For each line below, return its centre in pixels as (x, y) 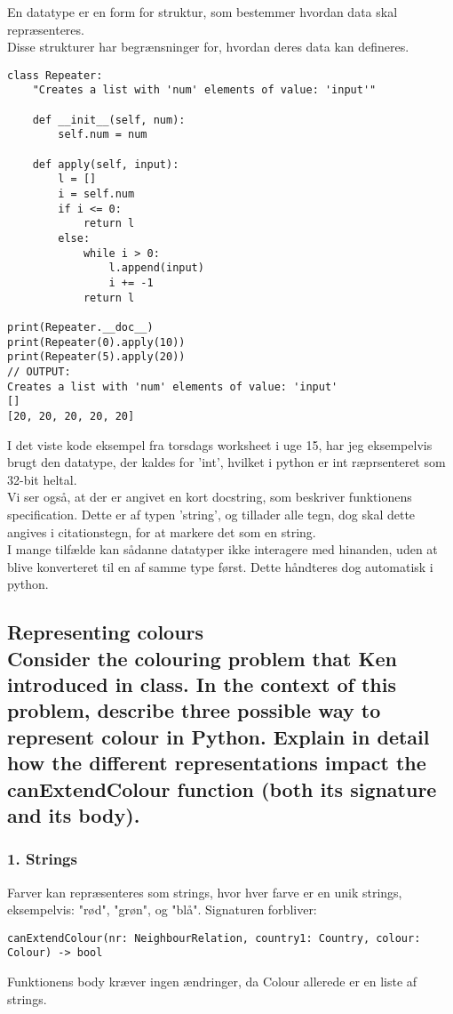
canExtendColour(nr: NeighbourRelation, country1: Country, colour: (214, 938)
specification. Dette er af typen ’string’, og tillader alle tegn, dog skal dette (211, 514)
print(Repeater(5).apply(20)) (96, 357)
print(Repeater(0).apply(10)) (96, 342)
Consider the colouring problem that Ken (202, 658)
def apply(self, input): (106, 164)
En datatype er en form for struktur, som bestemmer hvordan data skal (203, 12)
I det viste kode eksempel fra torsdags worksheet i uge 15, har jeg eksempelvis (220, 444)
